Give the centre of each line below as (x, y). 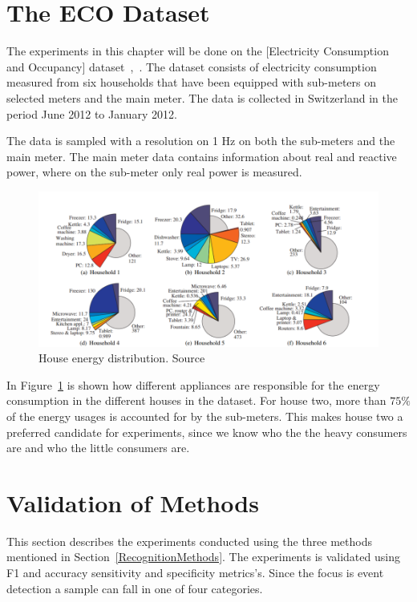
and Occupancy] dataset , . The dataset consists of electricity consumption (192, 66)
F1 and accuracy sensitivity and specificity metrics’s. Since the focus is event (195, 573)
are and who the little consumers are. (98, 448)
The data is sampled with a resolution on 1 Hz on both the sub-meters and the (201, 141)
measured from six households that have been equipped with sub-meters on (192, 82)
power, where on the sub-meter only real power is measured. (154, 172)
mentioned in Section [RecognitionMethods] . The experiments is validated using (203, 557)
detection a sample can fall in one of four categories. (135, 588)
